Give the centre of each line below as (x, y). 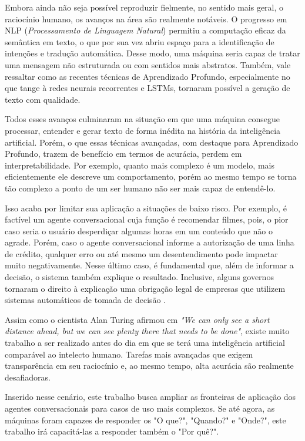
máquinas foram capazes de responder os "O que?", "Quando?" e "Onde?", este (145, 420)
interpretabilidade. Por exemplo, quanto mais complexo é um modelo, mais (140, 165)
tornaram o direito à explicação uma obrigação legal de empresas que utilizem (145, 288)
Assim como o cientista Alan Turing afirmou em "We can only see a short (137, 319)
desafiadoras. (28, 377)
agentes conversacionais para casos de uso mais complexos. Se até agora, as (140, 408)
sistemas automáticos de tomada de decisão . (86, 300)
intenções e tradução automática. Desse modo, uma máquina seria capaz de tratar (152, 53)
